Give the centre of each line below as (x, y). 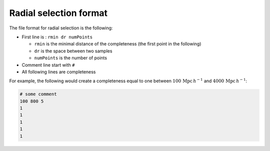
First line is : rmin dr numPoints (57, 37)
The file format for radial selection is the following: (61, 28)
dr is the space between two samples (73, 51)
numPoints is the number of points (71, 58)
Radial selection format (58, 13)
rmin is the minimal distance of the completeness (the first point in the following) (118, 44)
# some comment (38, 94)
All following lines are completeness (59, 72)
